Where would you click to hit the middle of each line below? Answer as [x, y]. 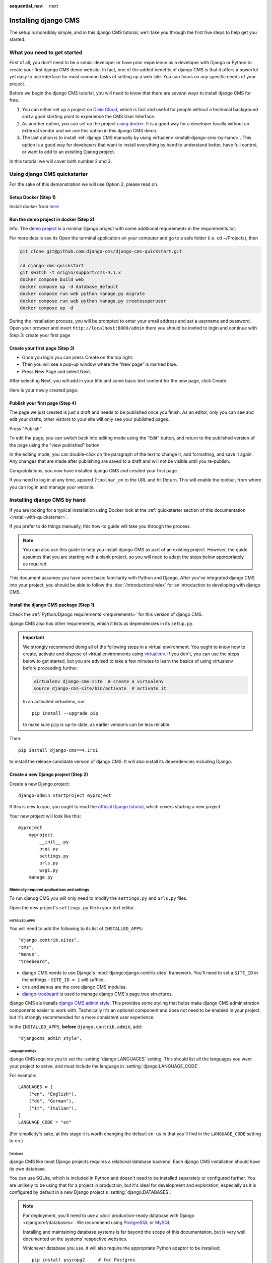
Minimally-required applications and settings [49, 890]
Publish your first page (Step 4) [43, 403]
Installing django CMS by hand [47, 500]
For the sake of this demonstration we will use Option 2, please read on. [84, 184]
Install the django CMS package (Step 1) [52, 605]
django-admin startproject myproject [65, 795]
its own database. [28, 1169]
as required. [35, 564]
